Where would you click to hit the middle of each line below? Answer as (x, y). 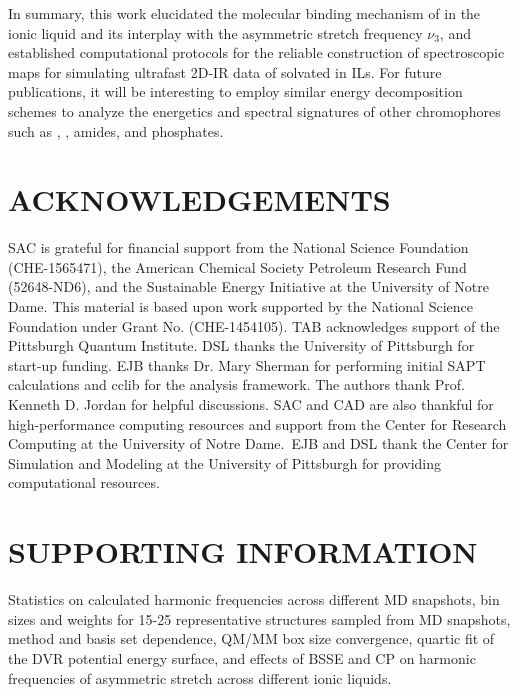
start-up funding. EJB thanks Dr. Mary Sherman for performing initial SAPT (247, 364)
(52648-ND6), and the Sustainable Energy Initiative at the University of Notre (248, 286)
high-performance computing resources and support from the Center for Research (257, 423)
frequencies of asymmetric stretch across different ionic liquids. (200, 677)
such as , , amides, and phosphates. (116, 130)
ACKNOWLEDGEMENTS (199, 199)
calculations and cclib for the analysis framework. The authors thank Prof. (236, 384)
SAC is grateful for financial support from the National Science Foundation (238, 247)
